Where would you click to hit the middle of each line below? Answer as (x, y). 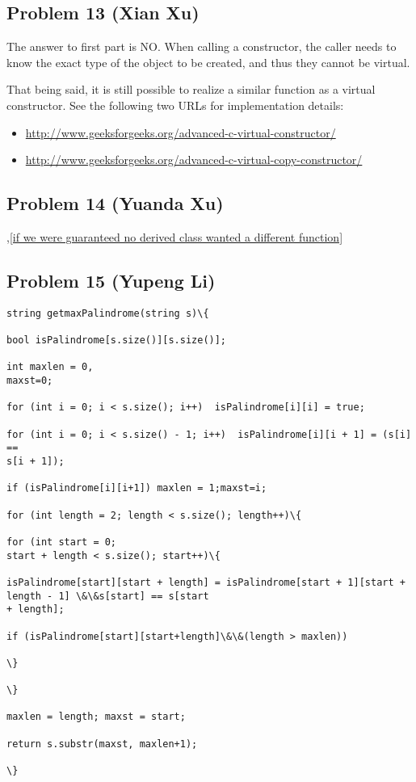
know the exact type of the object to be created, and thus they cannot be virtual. (208, 62)
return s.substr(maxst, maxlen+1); (102, 744)
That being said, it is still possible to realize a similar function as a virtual (191, 89)
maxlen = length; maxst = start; (96, 717)
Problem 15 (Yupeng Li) (111, 280)
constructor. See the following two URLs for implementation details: (175, 105)
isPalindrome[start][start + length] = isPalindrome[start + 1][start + (206, 582)
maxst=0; (30, 381)
